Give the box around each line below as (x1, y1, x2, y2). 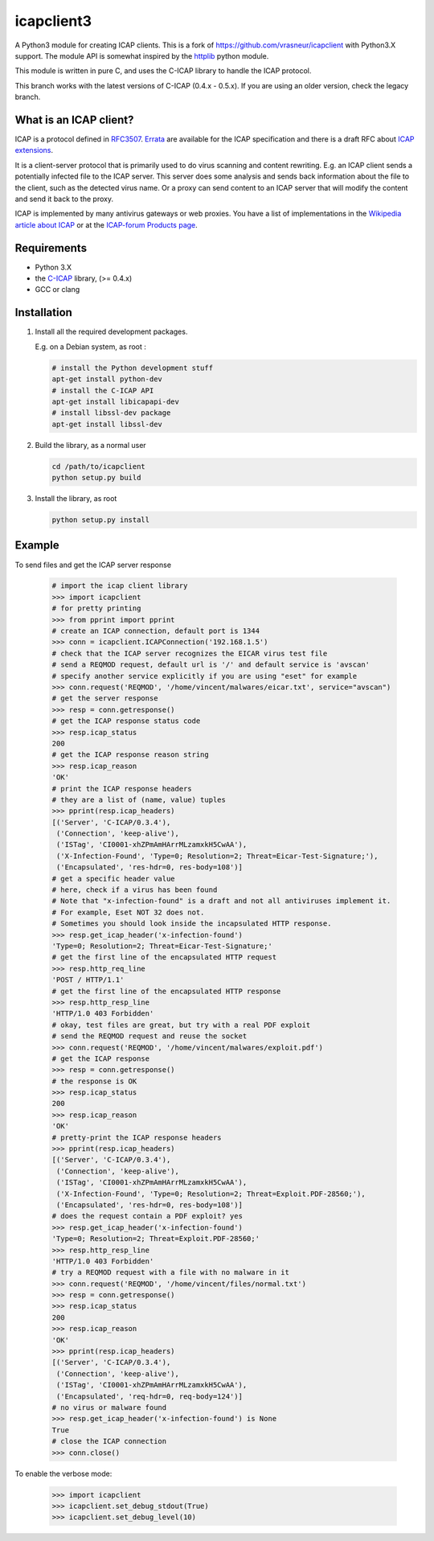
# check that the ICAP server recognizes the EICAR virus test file (51, 648, 328, 658)
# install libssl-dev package (51, 409, 171, 417)
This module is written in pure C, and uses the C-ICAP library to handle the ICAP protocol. (14, 66, 312, 76)
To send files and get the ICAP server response (14, 560, 172, 569)
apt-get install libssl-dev (51, 419, 162, 429)
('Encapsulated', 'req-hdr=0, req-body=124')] (56, 1391, 243, 1401)
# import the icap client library (51, 581, 188, 590)
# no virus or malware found (51, 1403, 167, 1412)
